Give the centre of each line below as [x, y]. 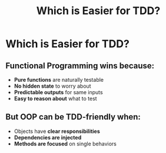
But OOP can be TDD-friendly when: [73, 117]
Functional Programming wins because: [80, 66]
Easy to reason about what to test [56, 99]
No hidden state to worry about [53, 86]
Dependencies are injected [48, 137]
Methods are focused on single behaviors [65, 144]
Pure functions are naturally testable [59, 80]
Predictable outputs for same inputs [59, 92]
